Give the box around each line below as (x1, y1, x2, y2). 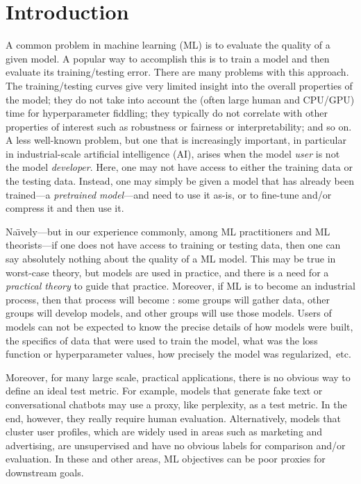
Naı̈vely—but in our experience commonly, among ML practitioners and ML (6, 224, 330, 238)
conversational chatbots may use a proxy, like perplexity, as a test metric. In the (6, 397, 347, 411)
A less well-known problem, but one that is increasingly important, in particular (6, 133, 346, 147)
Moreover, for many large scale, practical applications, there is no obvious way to (6, 369, 351, 384)
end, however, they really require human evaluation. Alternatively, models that (6, 410, 341, 425)
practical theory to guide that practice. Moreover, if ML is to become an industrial (6, 278, 355, 293)
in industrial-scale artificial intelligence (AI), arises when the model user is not (6, 146, 340, 160)
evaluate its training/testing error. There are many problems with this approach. (6, 65, 349, 79)
